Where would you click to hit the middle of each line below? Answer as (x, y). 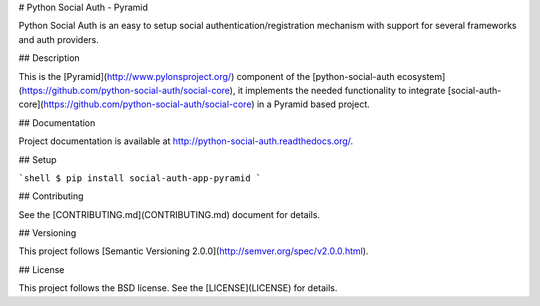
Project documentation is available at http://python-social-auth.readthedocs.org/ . (186, 141)
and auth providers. (58, 39)
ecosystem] (421, 76)
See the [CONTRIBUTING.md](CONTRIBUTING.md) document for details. (169, 214)
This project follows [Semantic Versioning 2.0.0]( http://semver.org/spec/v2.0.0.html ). (193, 251)
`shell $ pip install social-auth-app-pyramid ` (140, 178)
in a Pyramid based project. (313, 104)
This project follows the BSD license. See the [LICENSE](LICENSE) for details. (178, 288)
